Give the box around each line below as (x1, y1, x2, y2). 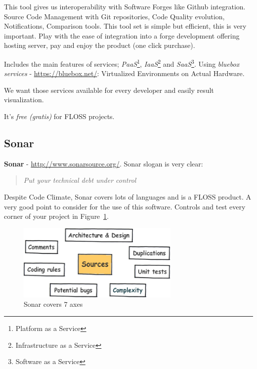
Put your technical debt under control (23, 175, 136, 185)
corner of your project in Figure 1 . (4, 211, 109, 221)
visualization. (4, 94, 44, 105)
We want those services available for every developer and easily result (4, 84, 214, 95)
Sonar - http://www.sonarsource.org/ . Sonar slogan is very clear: (4, 158, 203, 168)
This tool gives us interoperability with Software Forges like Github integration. (4, 1, 246, 11)
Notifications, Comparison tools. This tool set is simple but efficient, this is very (4, 21, 247, 31)
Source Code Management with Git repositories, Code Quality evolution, (4, 11, 225, 21)
